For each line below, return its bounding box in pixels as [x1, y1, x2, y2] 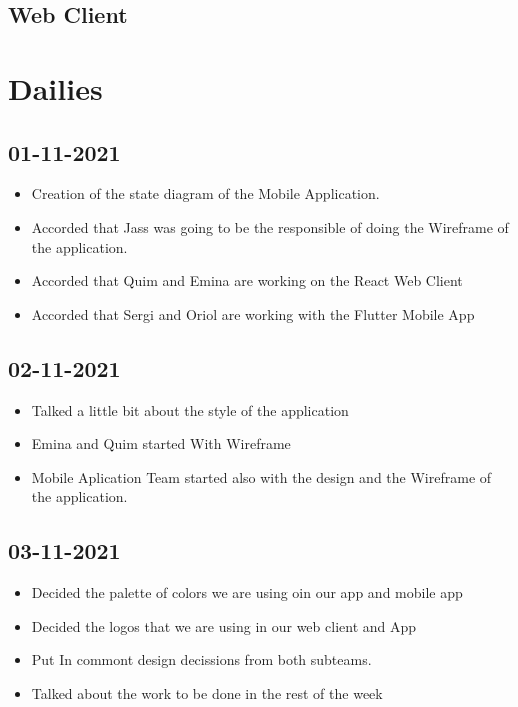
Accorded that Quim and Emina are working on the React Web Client [31, 270, 463, 291]
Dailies [8, 67, 103, 108]
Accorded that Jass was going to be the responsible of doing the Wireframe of [31, 216, 509, 237]
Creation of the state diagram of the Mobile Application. [31, 183, 380, 204]
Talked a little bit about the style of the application [31, 399, 349, 420]
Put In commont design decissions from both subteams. [31, 649, 372, 670]
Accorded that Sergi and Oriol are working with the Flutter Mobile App [31, 303, 475, 324]
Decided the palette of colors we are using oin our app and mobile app [31, 582, 463, 603]
